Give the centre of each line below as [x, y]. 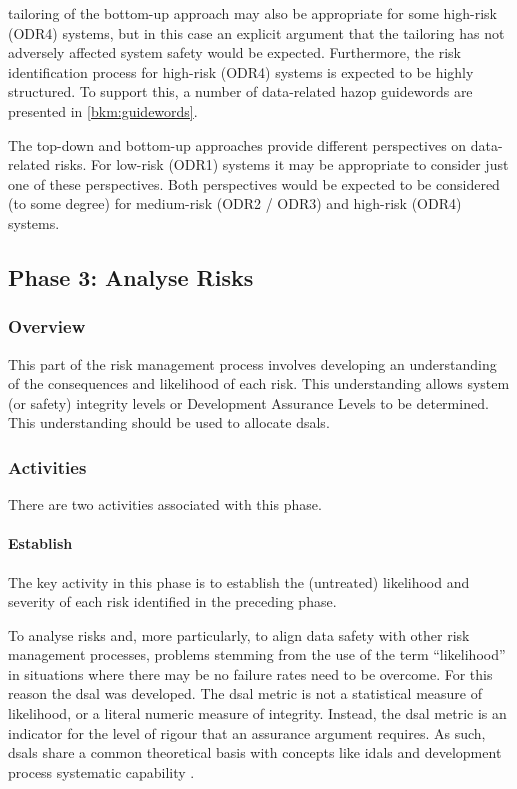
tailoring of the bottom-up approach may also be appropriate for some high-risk [252, 13]
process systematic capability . [101, 771]
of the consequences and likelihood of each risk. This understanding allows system [259, 383]
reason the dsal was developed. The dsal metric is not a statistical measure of [245, 693]
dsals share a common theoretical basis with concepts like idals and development [255, 752]
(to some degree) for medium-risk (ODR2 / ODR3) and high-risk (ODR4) [235, 203]
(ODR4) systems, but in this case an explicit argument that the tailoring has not [256, 32]
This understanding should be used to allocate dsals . [169, 422]
